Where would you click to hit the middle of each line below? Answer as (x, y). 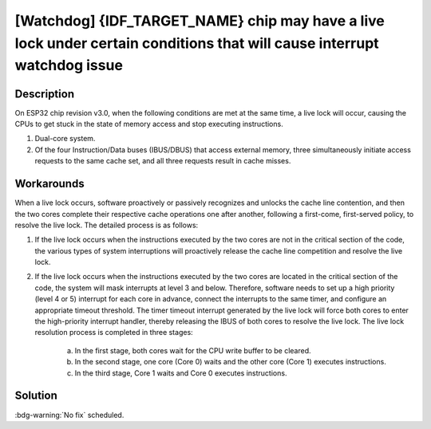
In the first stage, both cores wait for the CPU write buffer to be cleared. (193, 350)
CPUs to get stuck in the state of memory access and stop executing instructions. (149, 124)
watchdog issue (69, 66)
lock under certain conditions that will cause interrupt (197, 43)
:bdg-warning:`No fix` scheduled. (69, 415)
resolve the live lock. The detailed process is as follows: (107, 225)
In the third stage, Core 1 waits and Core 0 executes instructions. (181, 373)
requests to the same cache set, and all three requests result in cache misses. (163, 161)
